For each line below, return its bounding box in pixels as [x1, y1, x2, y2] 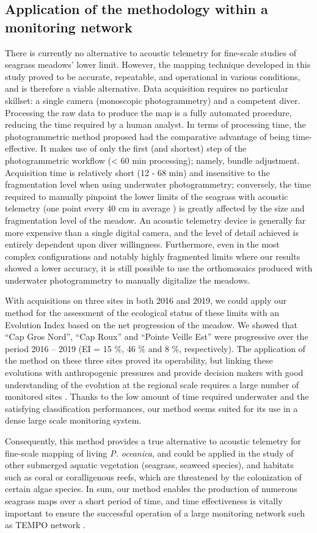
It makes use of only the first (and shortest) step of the [40, 142, 247, 155]
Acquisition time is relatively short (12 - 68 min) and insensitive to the [5, 166, 270, 178]
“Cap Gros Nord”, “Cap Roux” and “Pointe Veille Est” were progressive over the [5, 330, 308, 343]
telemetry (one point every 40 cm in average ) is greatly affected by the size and [5, 202, 305, 215]
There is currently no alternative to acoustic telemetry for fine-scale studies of [5, 46, 296, 59]
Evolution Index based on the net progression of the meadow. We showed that [5, 318, 297, 331]
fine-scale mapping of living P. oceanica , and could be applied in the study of [5, 446, 294, 459]
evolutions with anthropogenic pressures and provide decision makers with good [5, 366, 304, 379]
